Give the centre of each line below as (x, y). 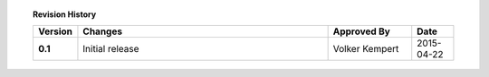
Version (55, 31)
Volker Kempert (366, 49)
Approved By (362, 31)
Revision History (65, 14)
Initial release (111, 49)
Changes (102, 31)
